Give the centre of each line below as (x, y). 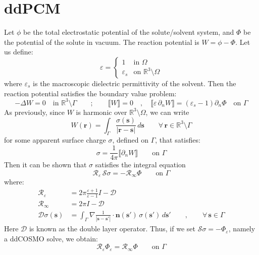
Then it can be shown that (45, 165)
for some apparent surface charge (55, 140)
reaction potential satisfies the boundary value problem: (90, 93)
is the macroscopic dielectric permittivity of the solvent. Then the (135, 83)
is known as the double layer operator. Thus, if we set (112, 229)
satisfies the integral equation (140, 165)
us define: (19, 52)
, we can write (167, 112)
